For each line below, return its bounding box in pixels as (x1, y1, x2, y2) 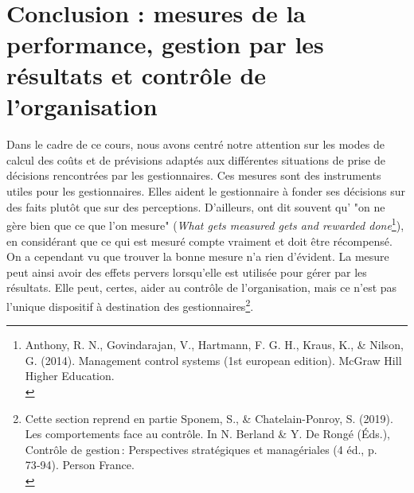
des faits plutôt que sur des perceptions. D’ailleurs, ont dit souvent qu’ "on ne (6, 198, 385, 215)
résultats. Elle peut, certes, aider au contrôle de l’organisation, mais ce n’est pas (6, 279, 397, 296)
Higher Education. (25, 367, 115, 384)
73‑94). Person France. (25, 456, 135, 473)
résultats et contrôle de (6, 59, 267, 91)
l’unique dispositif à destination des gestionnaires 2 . (6, 295, 254, 314)
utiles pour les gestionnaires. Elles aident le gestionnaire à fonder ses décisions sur (6, 183, 405, 200)
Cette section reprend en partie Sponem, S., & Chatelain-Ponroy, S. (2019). (25, 410, 393, 426)
